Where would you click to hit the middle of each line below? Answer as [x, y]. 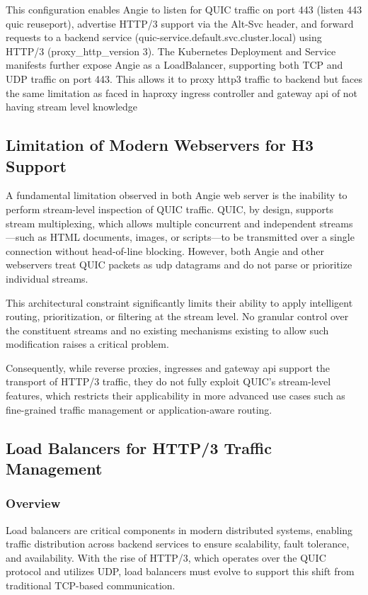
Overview [33, 503]
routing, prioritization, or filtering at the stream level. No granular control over [177, 316]
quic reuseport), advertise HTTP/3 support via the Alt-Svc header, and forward [180, 23]
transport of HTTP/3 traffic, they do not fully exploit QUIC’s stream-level [168, 381]
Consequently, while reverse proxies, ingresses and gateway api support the [168, 367]
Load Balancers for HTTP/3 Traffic [139, 447]
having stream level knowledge [71, 107]
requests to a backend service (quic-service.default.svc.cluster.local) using [164, 37]
